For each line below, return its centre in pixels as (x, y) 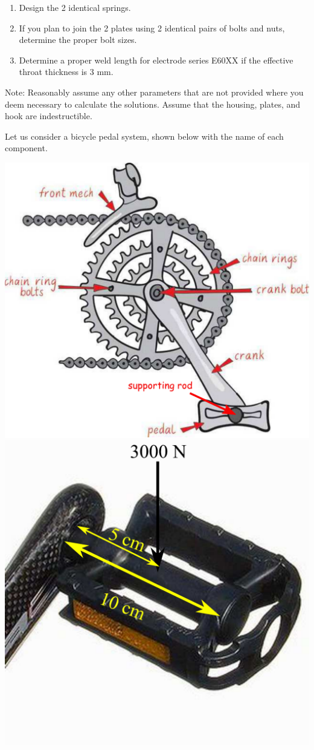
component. (26, 148)
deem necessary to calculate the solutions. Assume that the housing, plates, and (153, 104)
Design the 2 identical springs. (75, 7)
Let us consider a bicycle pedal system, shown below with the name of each (144, 136)
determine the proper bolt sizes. (78, 40)
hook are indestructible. (49, 116)
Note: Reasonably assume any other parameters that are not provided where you (154, 92)
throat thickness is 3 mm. (66, 72)
